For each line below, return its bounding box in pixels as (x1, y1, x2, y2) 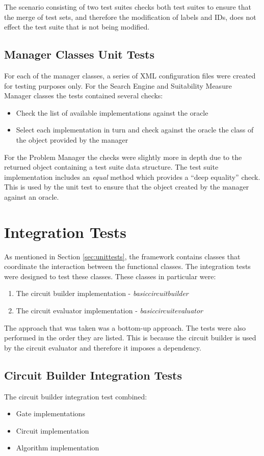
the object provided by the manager (16, 134, 128, 145)
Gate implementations (16, 408, 85, 419)
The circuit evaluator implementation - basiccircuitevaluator (16, 305, 203, 316)
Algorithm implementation (16, 442, 99, 453)
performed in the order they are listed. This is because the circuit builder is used (4, 332, 256, 343)
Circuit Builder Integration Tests (4, 367, 182, 383)
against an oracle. (4, 191, 59, 202)
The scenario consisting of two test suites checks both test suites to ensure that (4, 2, 252, 12)
